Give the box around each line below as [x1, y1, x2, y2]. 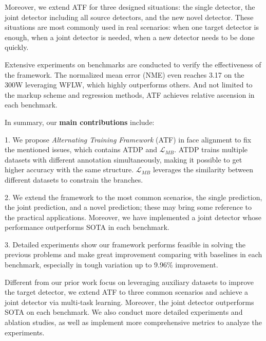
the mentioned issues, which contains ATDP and [5, 144, 158, 155]
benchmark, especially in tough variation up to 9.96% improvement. [5, 259, 218, 270]
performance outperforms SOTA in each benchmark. [5, 222, 169, 232]
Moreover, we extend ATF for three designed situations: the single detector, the [5, 2, 255, 12]
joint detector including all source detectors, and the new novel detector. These [5, 11, 254, 22]
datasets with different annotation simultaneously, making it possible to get [5, 154, 242, 165]
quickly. [5, 42, 29, 52]
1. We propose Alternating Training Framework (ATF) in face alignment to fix [5, 134, 252, 145]
